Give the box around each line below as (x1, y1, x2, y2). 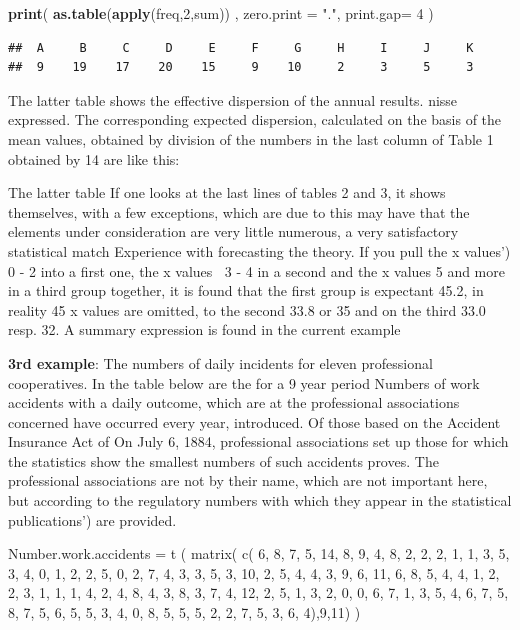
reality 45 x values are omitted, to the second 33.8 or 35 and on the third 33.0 (8, 299, 486, 320)
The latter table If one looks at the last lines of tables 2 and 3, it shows (8, 182, 446, 203)
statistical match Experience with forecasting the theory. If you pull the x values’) (8, 240, 511, 261)
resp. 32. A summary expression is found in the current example (8, 319, 401, 340)
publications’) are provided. (8, 509, 177, 530)
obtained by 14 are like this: (8, 148, 180, 169)
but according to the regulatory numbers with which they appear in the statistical (8, 490, 512, 511)
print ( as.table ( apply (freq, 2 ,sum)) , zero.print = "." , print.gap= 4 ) (8, 3, 434, 23)
